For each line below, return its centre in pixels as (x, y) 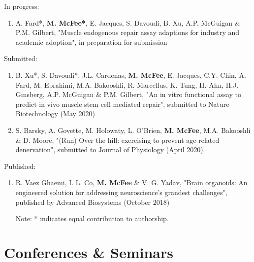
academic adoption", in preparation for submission (91, 42)
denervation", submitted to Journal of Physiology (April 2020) (109, 149)
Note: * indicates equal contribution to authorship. (92, 218)
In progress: (22, 6)
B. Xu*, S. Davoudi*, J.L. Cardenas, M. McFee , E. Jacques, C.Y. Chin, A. (131, 75)
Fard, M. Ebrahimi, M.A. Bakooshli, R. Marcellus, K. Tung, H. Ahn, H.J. (127, 84)
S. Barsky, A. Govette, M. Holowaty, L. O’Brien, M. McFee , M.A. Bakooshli (133, 130)
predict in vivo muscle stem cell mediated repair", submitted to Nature (122, 104)
